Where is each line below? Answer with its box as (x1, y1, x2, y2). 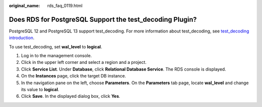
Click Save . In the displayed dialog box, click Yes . (21, 93, 121, 99)
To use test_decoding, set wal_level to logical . (9, 44, 102, 49)
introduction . (9, 35, 35, 41)
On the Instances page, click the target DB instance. (21, 73, 126, 79)
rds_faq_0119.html (47, 3, 82, 8)
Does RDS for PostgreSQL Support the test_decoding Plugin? (9, 15, 197, 24)
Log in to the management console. (21, 53, 92, 59)
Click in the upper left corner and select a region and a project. (21, 60, 147, 65)
